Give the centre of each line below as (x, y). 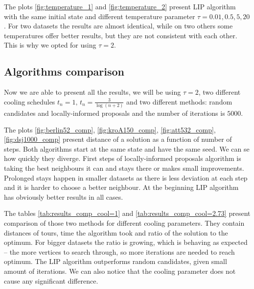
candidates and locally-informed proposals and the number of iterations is (115, 113)
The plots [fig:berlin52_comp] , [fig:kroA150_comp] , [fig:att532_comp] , (110, 129)
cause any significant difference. (51, 280)
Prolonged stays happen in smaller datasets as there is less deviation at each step (126, 177)
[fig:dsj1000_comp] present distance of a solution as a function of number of (118, 139)
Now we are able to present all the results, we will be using (92, 92)
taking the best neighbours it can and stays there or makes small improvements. (124, 168)
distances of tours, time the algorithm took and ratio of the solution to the (116, 232)
